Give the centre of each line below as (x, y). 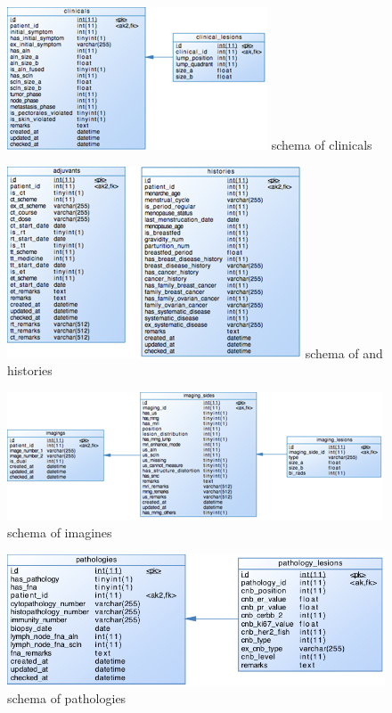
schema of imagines (60, 533)
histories (30, 370)
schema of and (344, 352)
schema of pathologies (67, 698)
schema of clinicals (322, 144)
